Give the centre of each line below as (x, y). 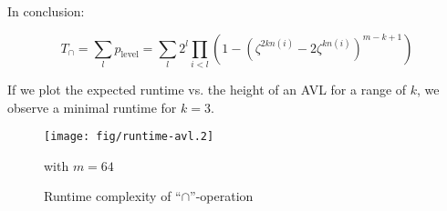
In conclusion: (46, 11)
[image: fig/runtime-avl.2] (129, 137)
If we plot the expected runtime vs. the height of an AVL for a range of (207, 89)
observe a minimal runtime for (92, 107)
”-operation (222, 196)
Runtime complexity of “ (113, 196)
